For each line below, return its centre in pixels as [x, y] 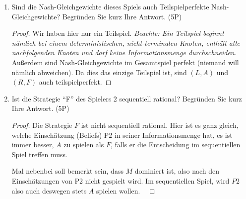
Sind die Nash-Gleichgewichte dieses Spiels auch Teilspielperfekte [110, 6]
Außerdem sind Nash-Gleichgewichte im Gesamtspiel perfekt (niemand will [125, 62]
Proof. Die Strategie [42, 125]
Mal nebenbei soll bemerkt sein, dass [67, 171]
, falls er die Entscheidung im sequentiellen [175, 145]
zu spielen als [84, 145]
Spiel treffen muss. [39, 154]
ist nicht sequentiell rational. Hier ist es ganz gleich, [160, 125]
